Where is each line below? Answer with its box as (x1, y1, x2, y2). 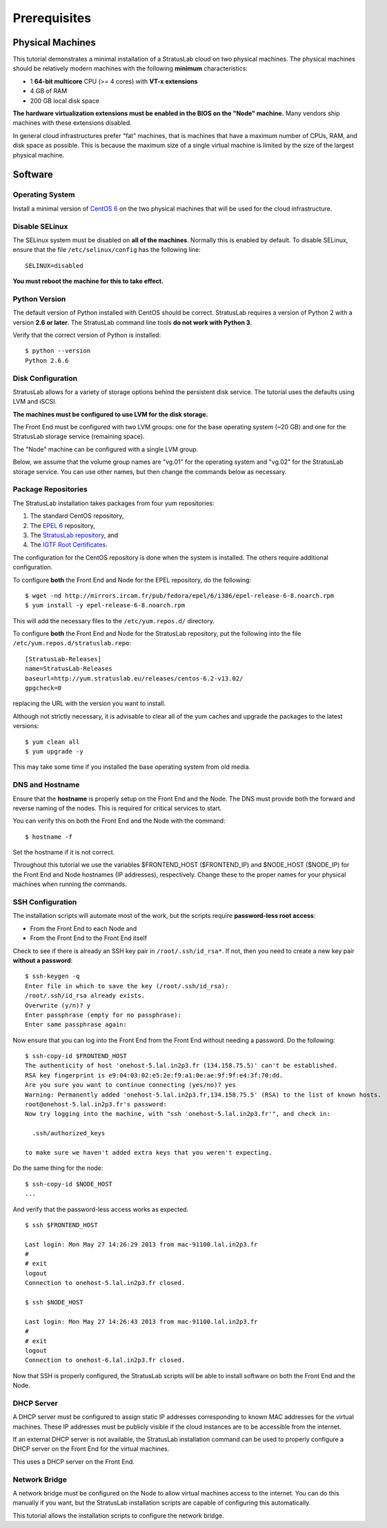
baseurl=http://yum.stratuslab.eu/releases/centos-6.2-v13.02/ (25, 674, 244, 683)
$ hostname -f (25, 832, 72, 841)
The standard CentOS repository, (30, 511, 124, 520)
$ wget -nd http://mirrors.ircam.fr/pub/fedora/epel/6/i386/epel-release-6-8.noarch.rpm (25, 591, 335, 600)
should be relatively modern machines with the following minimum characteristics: (12, 64, 248, 72)
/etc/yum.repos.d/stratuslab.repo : (12, 639, 131, 647)
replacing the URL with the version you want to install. (12, 699, 166, 707)
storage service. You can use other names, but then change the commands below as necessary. (12, 467, 287, 476)
